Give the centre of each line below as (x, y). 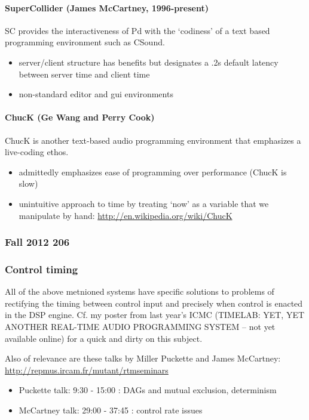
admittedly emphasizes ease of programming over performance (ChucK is (153, 172)
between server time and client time (84, 74)
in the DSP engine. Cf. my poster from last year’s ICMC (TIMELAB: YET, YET (155, 315)
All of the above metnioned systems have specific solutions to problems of (140, 291)
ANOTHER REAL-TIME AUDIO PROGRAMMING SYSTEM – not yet (140, 326)
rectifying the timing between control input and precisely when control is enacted (154, 303)
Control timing (42, 269)
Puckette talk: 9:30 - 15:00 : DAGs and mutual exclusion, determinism (148, 390)
